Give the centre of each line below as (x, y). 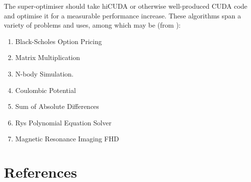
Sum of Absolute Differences (57, 106)
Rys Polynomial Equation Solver (63, 122)
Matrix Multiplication (48, 57)
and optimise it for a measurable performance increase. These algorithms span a (123, 15)
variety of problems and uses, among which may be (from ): (92, 25)
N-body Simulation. (44, 73)
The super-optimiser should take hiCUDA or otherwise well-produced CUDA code (126, 6)
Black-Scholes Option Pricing (59, 41)
